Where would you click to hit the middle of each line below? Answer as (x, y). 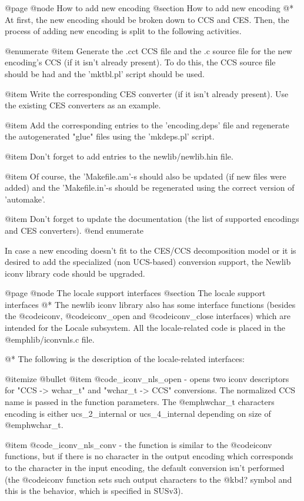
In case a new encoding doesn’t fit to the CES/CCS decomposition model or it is (151, 250)
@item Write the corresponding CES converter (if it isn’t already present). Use (147, 93)
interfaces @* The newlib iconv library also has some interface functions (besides (150, 304)
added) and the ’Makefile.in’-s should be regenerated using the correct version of (150, 188)
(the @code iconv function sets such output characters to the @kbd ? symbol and (148, 479)
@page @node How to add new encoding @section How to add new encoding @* (149, 8)
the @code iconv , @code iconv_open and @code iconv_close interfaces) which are (148, 316)
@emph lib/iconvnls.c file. (50, 339)
